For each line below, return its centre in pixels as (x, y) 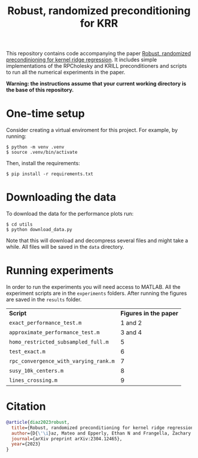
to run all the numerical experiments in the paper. (66, 73)
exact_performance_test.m (45, 323)
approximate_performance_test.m (55, 332)
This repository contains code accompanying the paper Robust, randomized (99, 54)
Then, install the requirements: (43, 163)
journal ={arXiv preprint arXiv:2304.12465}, (67, 439)
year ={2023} (26, 444)
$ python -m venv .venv (35, 147)
